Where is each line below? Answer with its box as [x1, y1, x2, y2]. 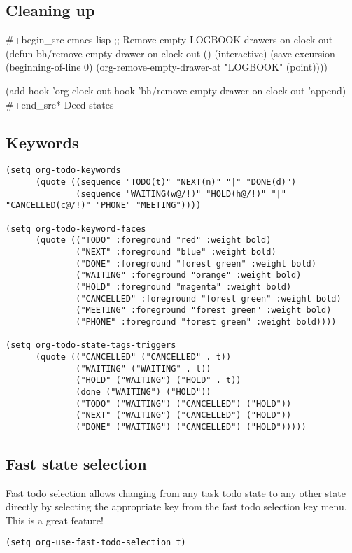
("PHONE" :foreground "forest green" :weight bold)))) [76, 316, 337, 327]
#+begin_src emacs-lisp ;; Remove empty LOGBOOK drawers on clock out [6, 32, 333, 47]
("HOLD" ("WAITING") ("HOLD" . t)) [76, 375, 241, 386]
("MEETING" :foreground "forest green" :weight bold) [76, 305, 332, 316]
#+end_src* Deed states [6, 97, 114, 111]
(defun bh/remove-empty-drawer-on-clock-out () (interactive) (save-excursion [6, 45, 335, 60]
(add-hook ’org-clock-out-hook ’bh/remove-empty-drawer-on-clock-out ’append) [6, 83, 346, 97]
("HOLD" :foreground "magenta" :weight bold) [76, 281, 292, 292]
